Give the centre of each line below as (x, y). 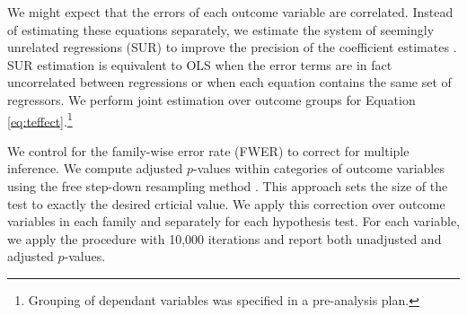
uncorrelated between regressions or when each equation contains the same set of (229, 82)
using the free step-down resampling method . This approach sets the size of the (228, 186)
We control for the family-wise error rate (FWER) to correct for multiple (208, 150)
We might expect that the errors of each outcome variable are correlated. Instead (230, 12)
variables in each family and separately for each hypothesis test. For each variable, (233, 221)
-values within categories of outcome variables (319, 168)
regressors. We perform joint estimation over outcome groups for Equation (211, 99)
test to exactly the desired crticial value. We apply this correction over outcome (226, 203)
